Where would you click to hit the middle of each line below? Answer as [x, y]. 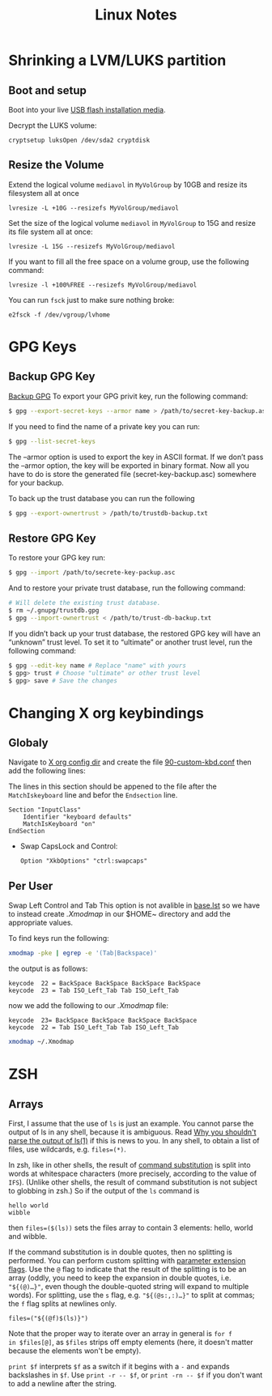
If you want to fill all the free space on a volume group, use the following [129, 262]
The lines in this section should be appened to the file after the [113, 786]
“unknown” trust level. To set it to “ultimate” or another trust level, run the [130, 642]
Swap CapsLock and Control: [69, 846]
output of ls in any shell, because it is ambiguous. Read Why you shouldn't [132, 1132]
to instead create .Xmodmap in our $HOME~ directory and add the [119, 914]
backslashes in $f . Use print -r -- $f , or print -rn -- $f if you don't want [136, 1375]
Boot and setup [48, 90]
